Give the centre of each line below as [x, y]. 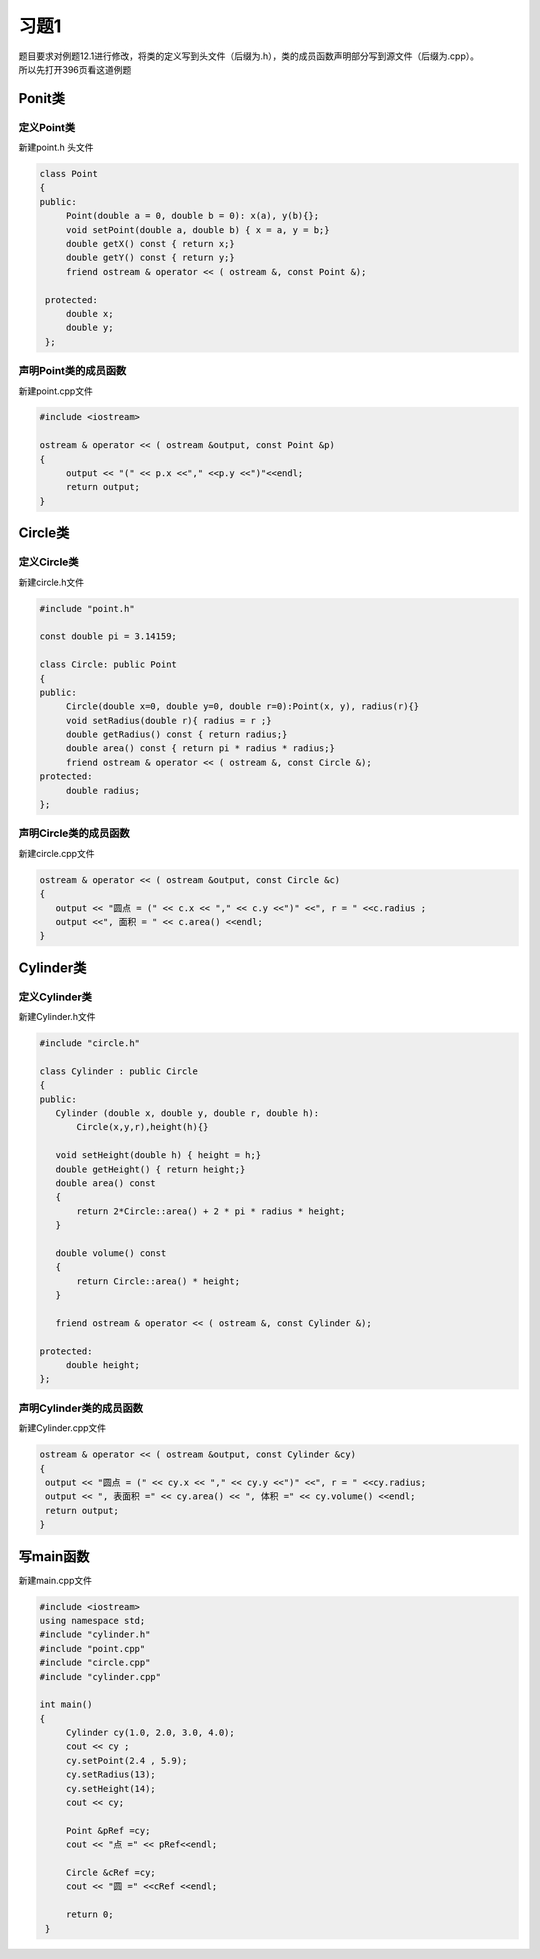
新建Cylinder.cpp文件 [62, 1428]
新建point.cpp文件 [56, 391]
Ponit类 [41, 98]
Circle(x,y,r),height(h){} [142, 1127]
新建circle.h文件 [51, 582]
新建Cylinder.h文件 [57, 1017]
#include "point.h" [87, 608]
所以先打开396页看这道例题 [75, 69]
